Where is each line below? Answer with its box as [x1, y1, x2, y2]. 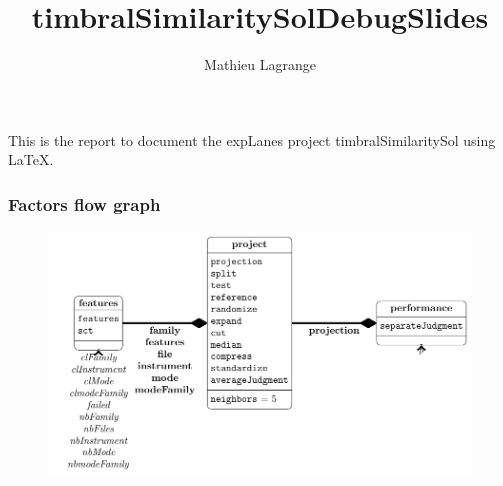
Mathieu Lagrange [204, 54, 316, 75]
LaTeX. [8, 149, 54, 170]
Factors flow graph [8, 191, 161, 216]
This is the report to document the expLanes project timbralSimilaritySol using [8, 129, 496, 150]
